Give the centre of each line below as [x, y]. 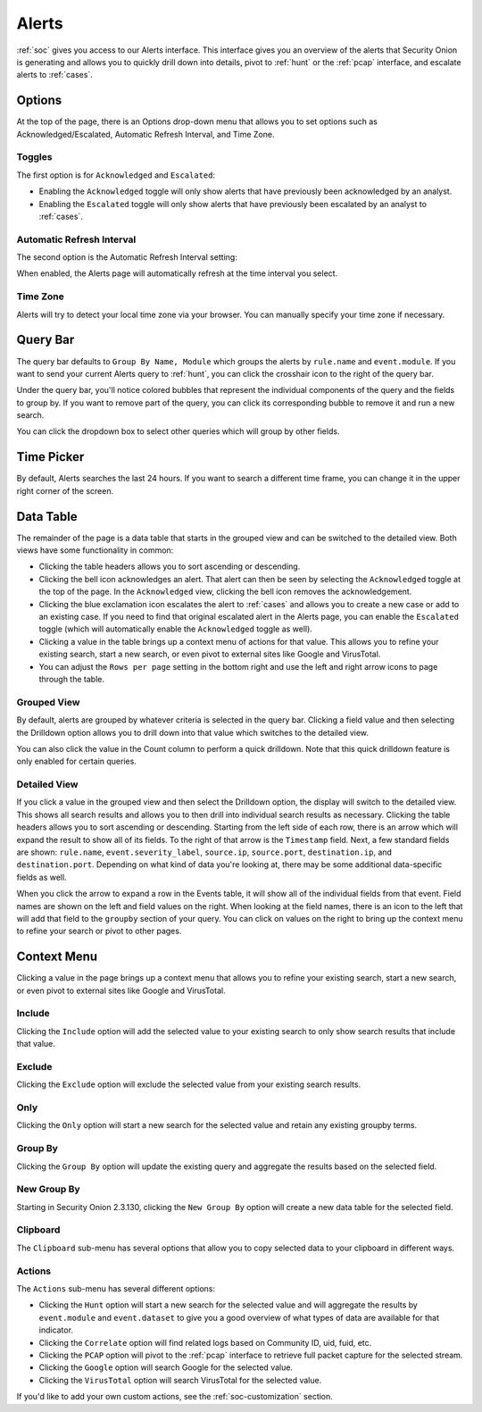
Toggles [34, 157]
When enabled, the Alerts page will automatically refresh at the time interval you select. [177, 273]
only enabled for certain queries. [77, 761]
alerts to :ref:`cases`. [54, 75]
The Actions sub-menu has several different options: [116, 1289]
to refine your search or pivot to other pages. [99, 931]
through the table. [71, 679]
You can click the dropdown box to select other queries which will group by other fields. [178, 431]
